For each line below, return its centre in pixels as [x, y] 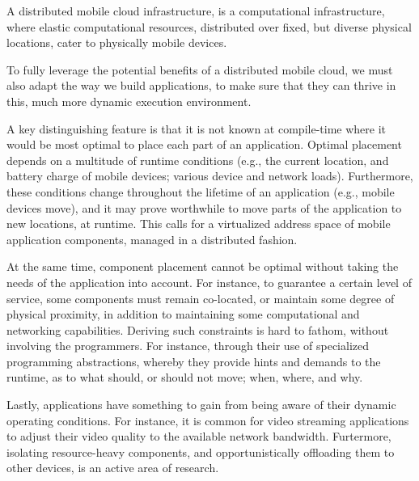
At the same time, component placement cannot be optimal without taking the [203, 266]
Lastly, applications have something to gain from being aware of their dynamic [201, 405]
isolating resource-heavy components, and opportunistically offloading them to [201, 451]
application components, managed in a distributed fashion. [152, 239]
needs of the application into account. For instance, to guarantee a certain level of [209, 282]
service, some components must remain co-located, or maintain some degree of [201, 298]
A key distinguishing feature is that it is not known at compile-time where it [196, 128]
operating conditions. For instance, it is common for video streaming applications [208, 420]
